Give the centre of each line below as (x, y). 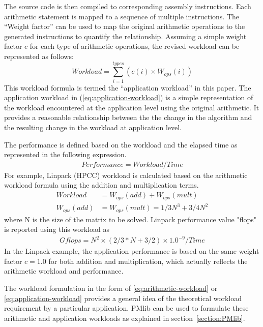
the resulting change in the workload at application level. (93, 127)
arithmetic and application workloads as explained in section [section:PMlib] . (125, 318)
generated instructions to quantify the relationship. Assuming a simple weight (125, 36)
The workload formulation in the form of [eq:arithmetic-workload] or (111, 288)
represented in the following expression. (65, 154)
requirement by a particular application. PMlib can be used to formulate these (126, 308)
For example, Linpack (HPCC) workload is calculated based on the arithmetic (126, 175)
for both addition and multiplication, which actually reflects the (148, 261)
